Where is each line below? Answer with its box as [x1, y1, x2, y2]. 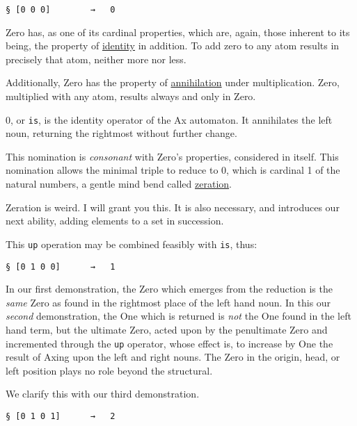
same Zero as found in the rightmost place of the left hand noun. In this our [6, 295, 331, 309]
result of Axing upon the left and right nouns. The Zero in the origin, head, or [6, 350, 340, 364]
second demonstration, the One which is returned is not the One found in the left [6, 309, 351, 323]
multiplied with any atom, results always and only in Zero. [6, 89, 256, 104]
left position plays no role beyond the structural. [6, 363, 213, 377]
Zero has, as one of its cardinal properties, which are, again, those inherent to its [6, 24, 350, 39]
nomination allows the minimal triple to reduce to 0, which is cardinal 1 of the [6, 163, 340, 177]
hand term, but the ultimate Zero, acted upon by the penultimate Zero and [6, 322, 328, 336]
